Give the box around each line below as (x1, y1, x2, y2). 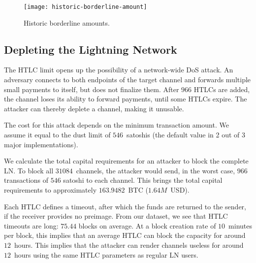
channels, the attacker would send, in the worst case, (76, 165, 235, 175)
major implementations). (4, 139, 78, 149)
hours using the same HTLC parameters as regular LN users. (14, 249, 198, 260)
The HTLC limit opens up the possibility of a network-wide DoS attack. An (4, 65, 233, 75)
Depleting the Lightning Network (4, 41, 177, 57)
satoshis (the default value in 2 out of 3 (127, 130, 246, 140)
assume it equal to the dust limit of (4, 130, 111, 140)
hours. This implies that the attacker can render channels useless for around (14, 239, 244, 250)
